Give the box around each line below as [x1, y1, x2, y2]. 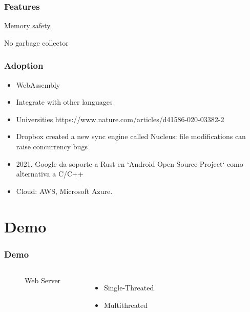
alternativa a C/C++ [16, 168, 84, 179]
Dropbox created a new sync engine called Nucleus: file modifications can [16, 131, 246, 142]
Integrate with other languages [16, 96, 113, 107]
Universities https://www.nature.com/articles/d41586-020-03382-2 [16, 113, 224, 124]
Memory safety [4, 20, 51, 31]
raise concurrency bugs [16, 141, 88, 151]
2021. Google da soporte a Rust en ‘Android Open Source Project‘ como [16, 158, 243, 169]
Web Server [25, 275, 61, 285]
